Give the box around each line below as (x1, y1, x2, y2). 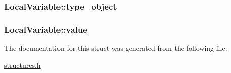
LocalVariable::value (4, 23, 87, 35)
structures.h (4, 59, 41, 70)
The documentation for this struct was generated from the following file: (4, 43, 227, 53)
